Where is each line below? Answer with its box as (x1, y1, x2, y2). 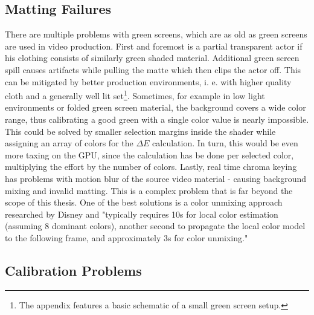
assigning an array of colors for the (5, 137, 133, 149)
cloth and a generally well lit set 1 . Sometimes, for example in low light (5, 88, 265, 102)
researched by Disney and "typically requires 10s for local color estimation (5, 207, 278, 220)
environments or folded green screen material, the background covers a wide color (5, 101, 306, 114)
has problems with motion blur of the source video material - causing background (5, 172, 307, 184)
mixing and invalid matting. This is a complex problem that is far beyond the (5, 184, 293, 196)
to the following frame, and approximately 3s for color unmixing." (5, 231, 248, 244)
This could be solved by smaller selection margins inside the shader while (5, 125, 276, 137)
